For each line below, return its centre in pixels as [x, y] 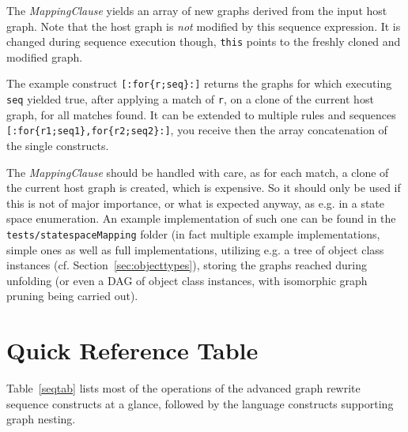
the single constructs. [58, 145]
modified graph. [45, 56]
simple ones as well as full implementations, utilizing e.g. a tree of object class [195, 249]
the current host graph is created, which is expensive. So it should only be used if [204, 188]
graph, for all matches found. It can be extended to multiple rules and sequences [201, 114]
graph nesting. [41, 419]
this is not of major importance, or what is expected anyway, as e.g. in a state [196, 203]
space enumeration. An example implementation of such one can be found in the [201, 218]
